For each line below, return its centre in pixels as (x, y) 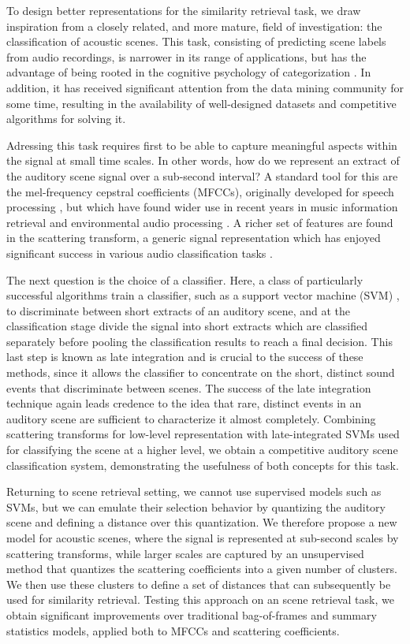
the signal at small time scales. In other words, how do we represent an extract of (203, 160)
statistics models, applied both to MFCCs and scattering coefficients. (173, 630)
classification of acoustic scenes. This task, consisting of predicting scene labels (196, 41)
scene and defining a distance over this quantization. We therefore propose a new (202, 522)
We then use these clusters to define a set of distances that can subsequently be (199, 584)
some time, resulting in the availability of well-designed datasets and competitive (201, 103)
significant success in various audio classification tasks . (140, 253)
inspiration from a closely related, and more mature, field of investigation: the (194, 26)
